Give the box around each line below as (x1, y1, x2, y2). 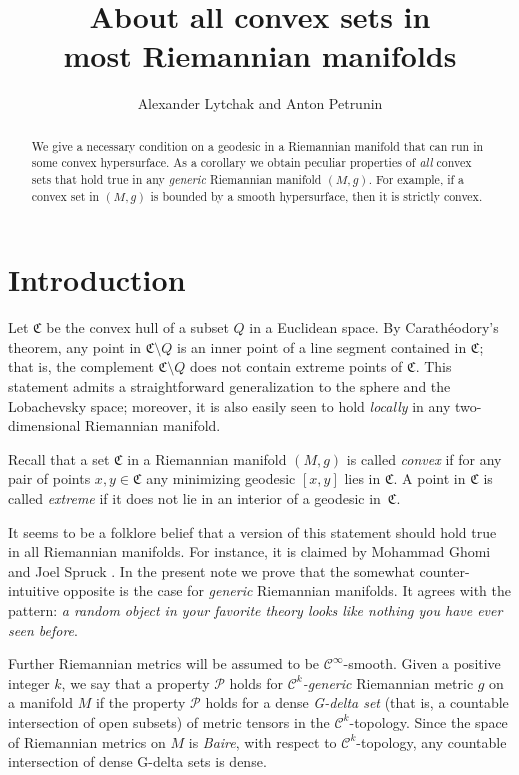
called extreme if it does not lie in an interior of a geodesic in (8, 488, 381, 509)
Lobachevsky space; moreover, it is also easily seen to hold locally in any (8, 395, 451, 416)
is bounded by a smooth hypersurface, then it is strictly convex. (150, 187, 483, 204)
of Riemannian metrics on (8, 731, 166, 752)
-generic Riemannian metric (302, 672, 474, 693)
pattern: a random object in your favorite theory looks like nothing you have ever (8, 599, 503, 620)
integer (8, 672, 50, 693)
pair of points (8, 468, 91, 489)
